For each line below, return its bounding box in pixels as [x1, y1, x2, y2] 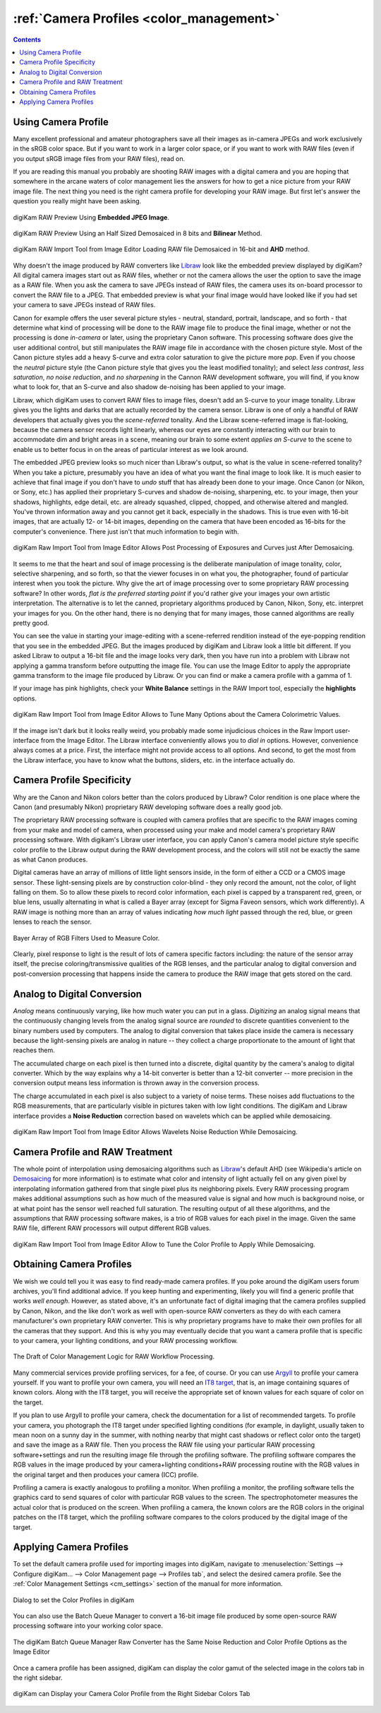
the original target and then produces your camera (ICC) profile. [13, 1470, 199, 1479]
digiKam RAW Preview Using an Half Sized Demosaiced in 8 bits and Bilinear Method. [13, 229, 262, 237]
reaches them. [13, 1046, 56, 1055]
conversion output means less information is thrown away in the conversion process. [13, 1079, 260, 1087]
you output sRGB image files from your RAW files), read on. [13, 154, 186, 162]
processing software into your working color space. [13, 1621, 164, 1630]
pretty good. [13, 619, 49, 627]
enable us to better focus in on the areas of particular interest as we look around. [13, 445, 248, 453]
